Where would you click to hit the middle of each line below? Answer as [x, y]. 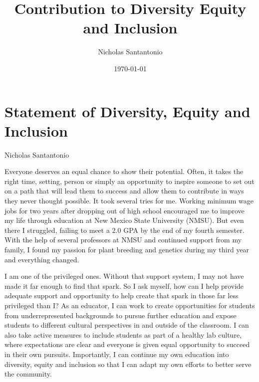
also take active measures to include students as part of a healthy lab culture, [123, 334]
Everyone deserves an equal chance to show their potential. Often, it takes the [124, 171]
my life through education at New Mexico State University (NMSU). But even [124, 220]
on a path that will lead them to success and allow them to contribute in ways [124, 191]
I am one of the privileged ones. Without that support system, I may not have [124, 276]
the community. [28, 374]
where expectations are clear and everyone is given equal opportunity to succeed [127, 344]
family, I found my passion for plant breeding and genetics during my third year [127, 249]
